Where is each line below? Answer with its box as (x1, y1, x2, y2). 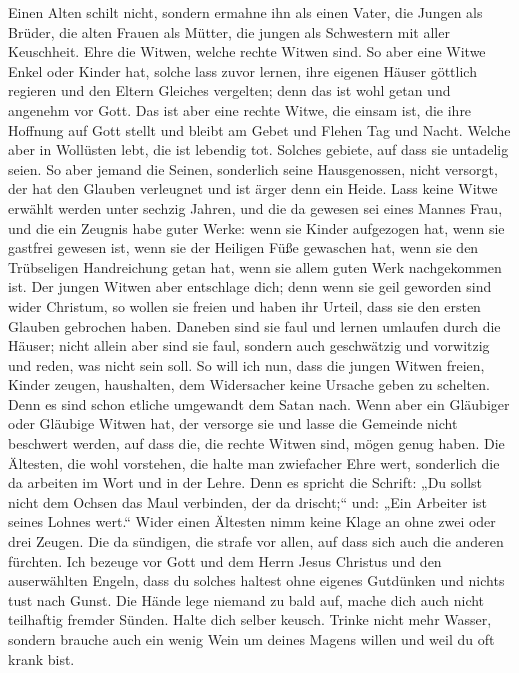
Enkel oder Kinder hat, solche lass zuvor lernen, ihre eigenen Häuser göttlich (8, 60, 477, 81)
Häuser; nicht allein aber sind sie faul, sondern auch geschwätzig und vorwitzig (8, 335, 490, 356)
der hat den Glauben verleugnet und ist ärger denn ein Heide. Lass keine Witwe (8, 178, 498, 199)
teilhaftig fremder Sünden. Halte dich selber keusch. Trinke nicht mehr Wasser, (8, 609, 492, 630)
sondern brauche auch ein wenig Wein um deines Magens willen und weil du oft (8, 629, 495, 649)
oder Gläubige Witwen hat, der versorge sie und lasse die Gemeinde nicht (8, 413, 458, 434)
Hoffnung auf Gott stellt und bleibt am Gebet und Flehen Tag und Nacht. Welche (8, 119, 511, 140)
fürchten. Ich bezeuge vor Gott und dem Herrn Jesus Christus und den (8, 550, 442, 571)
